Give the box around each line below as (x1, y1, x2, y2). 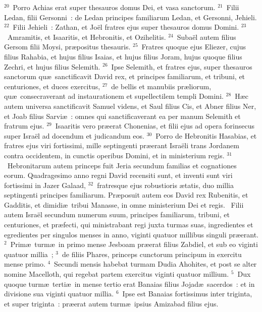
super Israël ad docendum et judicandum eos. (4, 130, 144, 141)
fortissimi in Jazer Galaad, (4, 179, 86, 190)
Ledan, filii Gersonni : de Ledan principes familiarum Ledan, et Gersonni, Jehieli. (4, 12, 257, 22)
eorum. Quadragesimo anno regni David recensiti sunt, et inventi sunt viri (4, 170, 233, 180)
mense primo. (4, 259, 45, 269)
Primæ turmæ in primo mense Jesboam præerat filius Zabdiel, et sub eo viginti (10, 239, 258, 249)
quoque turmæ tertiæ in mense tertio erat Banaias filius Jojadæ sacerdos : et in (4, 278, 255, 289)
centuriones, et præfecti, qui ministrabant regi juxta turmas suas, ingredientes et (4, 219, 253, 230)
